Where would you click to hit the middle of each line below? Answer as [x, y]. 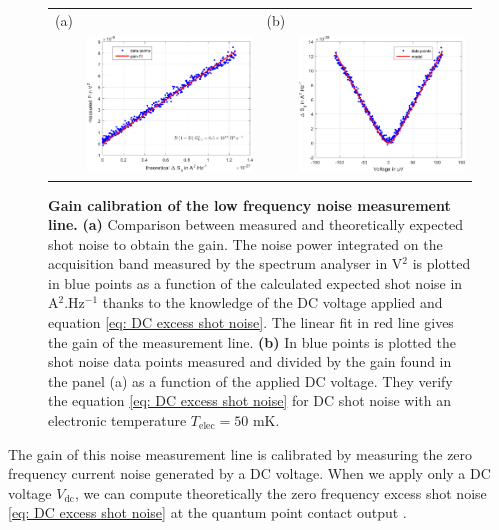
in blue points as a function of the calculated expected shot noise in [255, 282]
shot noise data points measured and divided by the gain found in [250, 361]
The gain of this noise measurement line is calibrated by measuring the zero [240, 453]
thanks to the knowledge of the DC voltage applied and [272, 302]
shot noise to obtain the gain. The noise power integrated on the [245, 243]
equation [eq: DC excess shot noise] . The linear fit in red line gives [251, 322]
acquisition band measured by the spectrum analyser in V [225, 263]
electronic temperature [117, 420]
